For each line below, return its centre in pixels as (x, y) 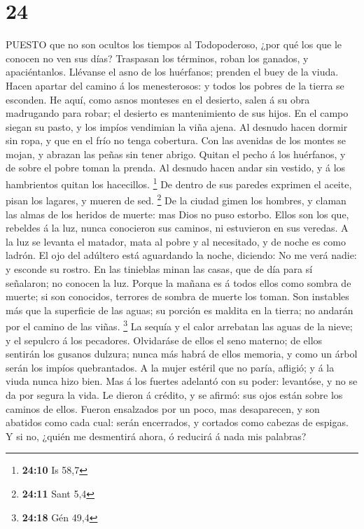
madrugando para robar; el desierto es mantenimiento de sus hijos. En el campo (177, 113)
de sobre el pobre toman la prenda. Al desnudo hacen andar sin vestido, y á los (176, 168)
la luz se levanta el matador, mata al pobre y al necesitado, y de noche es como (176, 241)
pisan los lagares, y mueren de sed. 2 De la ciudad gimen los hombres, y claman (176, 199)
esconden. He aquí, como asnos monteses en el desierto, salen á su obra (158, 99)
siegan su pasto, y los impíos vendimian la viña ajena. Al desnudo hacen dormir (177, 126)
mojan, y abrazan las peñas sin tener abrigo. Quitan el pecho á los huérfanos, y (176, 154)
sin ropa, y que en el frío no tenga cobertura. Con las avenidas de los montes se (176, 140)
